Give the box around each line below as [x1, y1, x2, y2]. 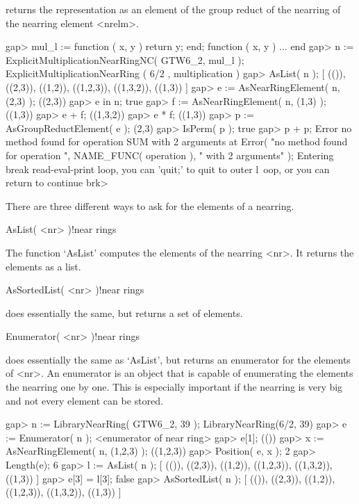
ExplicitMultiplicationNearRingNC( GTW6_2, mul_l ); [6, 52, 244, 67]
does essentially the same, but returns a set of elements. [6, 305, 243, 320]
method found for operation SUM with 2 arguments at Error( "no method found [6, 134, 348, 149]
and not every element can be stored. [6, 393, 163, 407]
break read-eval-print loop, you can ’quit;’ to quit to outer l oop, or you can [6, 161, 330, 176]
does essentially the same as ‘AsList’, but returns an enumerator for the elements [6, 352, 351, 366]
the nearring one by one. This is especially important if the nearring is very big [6, 380, 343, 394]
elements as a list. [6, 259, 81, 273]
